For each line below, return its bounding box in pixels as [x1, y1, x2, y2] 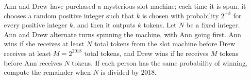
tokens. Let [143, 20, 177, 30]
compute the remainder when [4, 67, 91, 77]
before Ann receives [4, 57, 62, 67]
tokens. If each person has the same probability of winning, [72, 57, 248, 67]
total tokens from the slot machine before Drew [94, 39, 235, 49]
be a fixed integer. [186, 20, 240, 30]
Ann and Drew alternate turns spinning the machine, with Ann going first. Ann [4, 29, 241, 39]
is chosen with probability [142, 10, 219, 20]
